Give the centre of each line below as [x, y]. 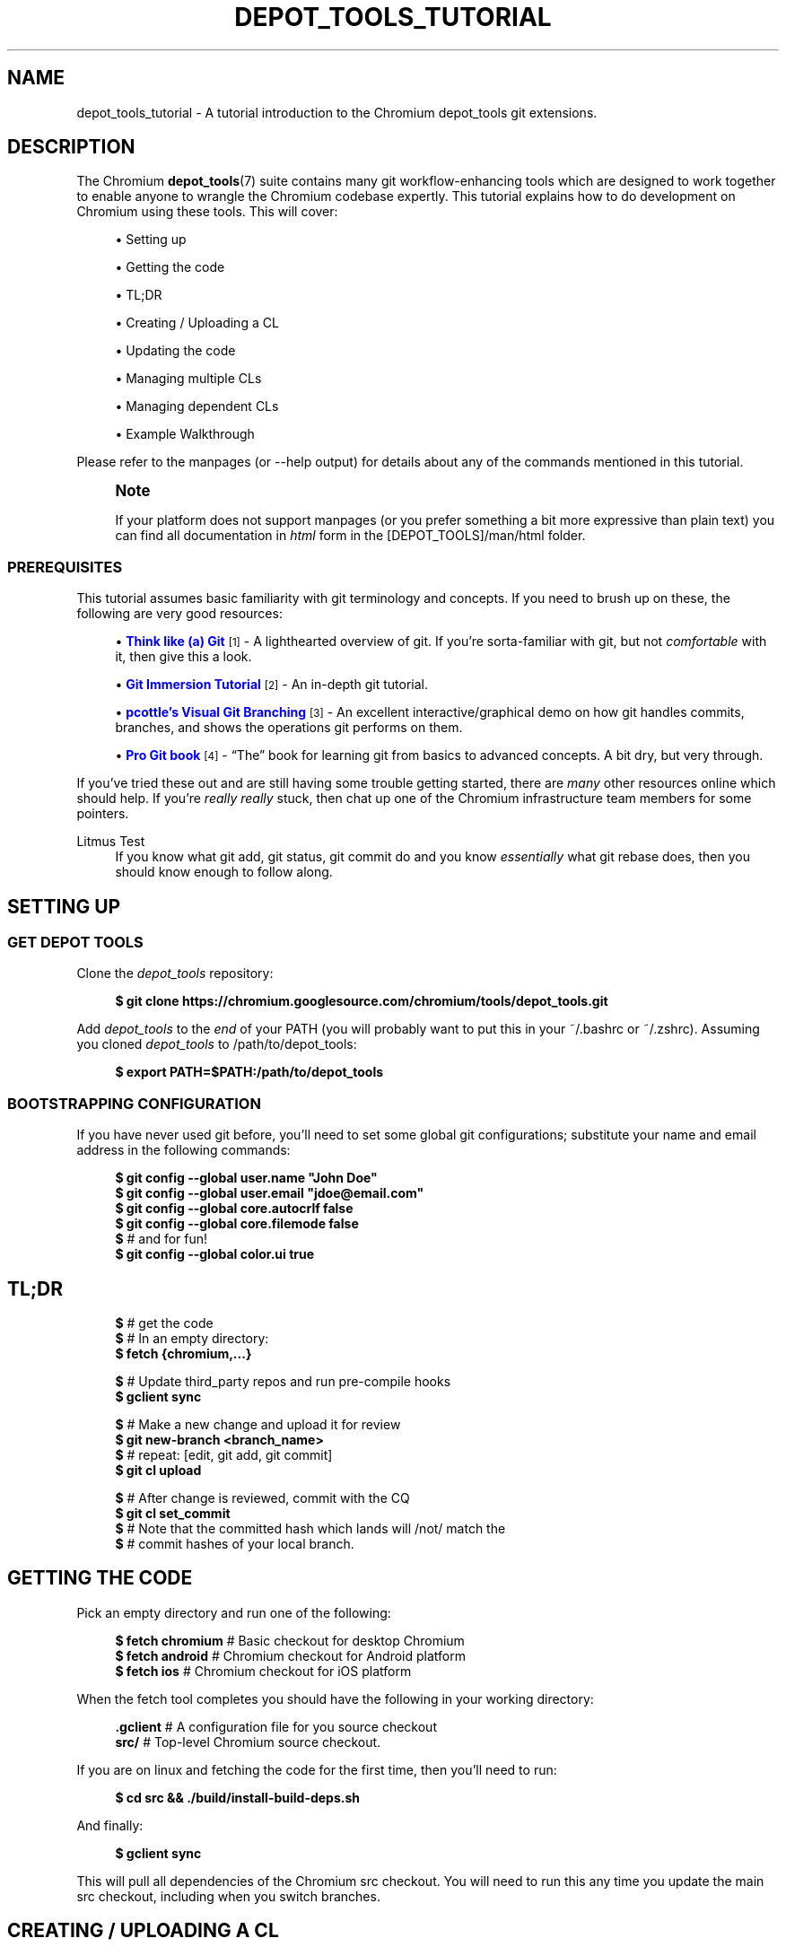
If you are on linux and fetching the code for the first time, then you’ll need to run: [317, 1769]
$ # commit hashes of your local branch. [235, 1544]
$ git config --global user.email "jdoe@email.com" [270, 1193]
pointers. [103, 814]
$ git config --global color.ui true [215, 1254]
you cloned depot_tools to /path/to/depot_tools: [217, 1044]
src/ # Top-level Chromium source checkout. [248, 1742]
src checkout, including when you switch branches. [228, 1896]
